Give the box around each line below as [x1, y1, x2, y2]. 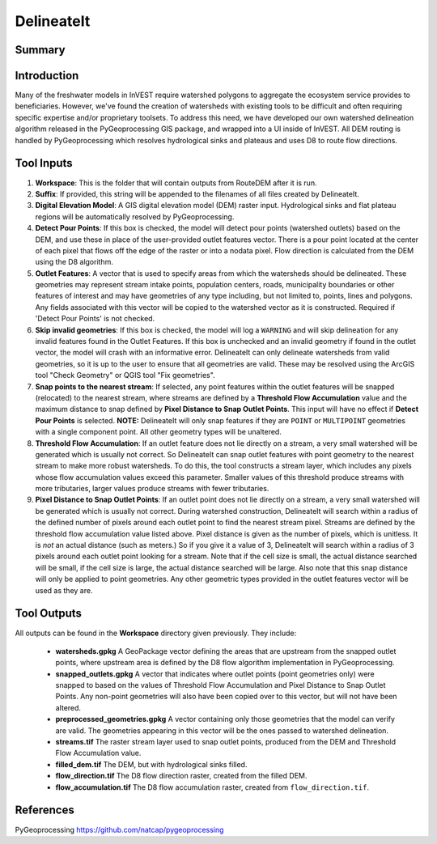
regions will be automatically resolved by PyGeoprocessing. [35, 211, 235, 222]
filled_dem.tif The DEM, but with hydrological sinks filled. [55, 759, 248, 769]
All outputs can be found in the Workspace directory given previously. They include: [15, 628, 297, 638]
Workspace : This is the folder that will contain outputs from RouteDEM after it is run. [35, 178, 317, 188]
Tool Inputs [15, 156, 73, 170]
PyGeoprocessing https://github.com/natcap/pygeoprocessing [15, 825, 224, 834]
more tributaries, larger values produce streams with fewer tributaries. [35, 484, 269, 494]
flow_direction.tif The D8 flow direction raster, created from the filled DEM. [55, 771, 308, 781]
